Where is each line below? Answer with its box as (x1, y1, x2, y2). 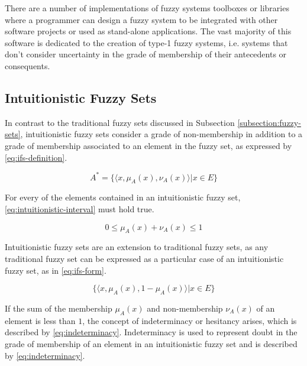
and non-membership (147, 302, 223, 314)
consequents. (5, 59, 50, 72)
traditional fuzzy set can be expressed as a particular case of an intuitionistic (5, 252, 284, 265)
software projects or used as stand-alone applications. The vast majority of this (5, 25, 292, 37)
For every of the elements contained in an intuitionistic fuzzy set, (5, 191, 241, 203)
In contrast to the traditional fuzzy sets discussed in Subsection (5, 116, 235, 128)
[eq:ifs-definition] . (5, 151, 67, 163)
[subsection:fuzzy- (237, 116, 301, 128)
